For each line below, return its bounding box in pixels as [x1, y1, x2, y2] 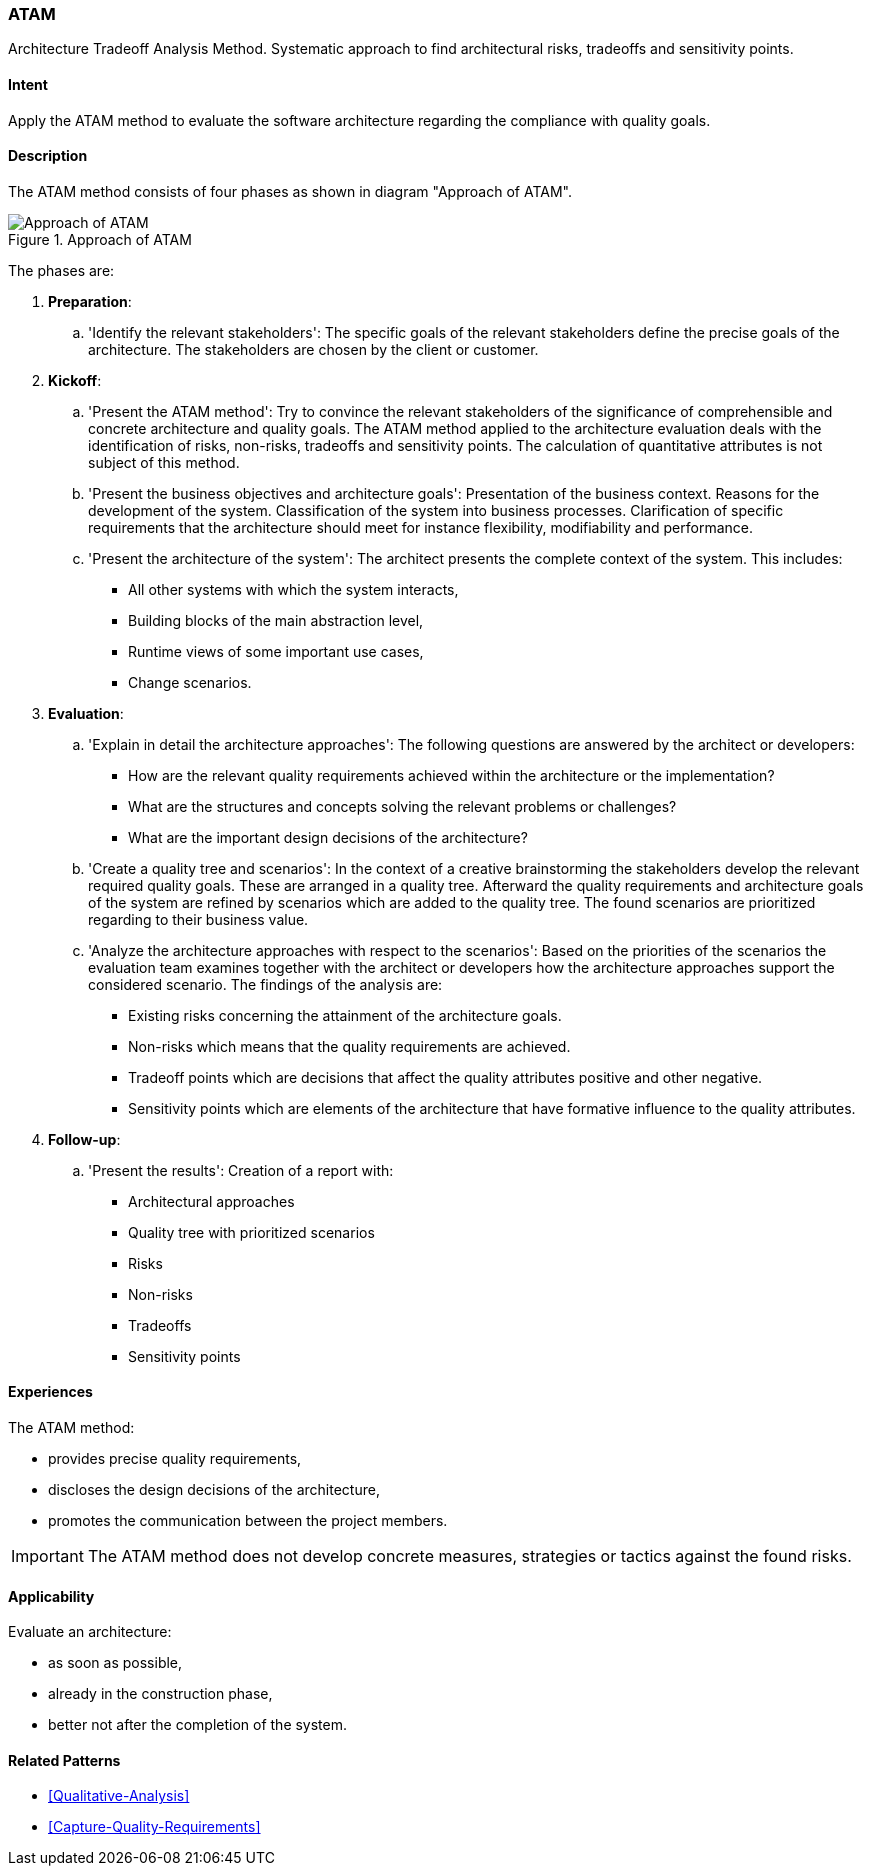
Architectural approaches [128, 1192, 295, 1210]
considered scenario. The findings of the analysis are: [88, 975, 443, 993]
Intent [8, 75, 48, 93]
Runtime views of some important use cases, [128, 642, 424, 660]
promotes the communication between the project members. [48, 1512, 448, 1530]
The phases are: [8, 261, 115, 279]
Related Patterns [8, 1751, 121, 1769]
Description [8, 147, 88, 165]
